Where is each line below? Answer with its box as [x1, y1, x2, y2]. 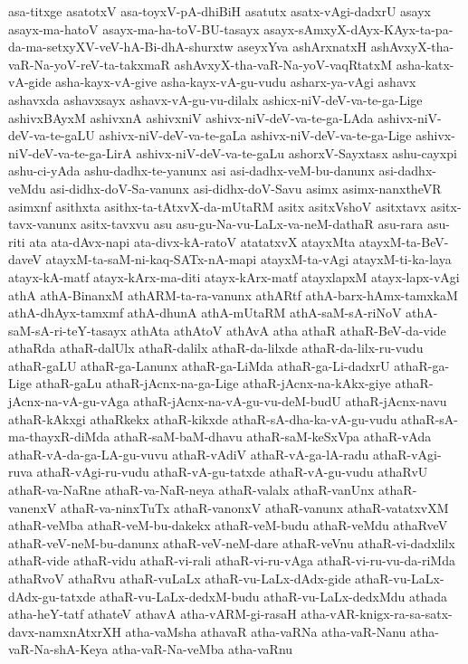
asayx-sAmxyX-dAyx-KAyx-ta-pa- [263, 19, 454, 38]
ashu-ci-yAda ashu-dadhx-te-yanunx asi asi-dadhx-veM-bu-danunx [8, 161, 375, 180]
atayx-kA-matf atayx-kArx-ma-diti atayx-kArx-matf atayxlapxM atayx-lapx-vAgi [8, 267, 460, 286]
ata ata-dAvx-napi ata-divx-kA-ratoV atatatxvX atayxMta [29, 232, 356, 251]
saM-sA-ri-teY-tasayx [8, 320, 127, 339]
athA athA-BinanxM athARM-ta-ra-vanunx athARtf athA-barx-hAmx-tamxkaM [8, 285, 458, 304]
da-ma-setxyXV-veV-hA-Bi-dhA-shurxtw [8, 37, 234, 56]
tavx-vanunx [8, 214, 77, 233]
